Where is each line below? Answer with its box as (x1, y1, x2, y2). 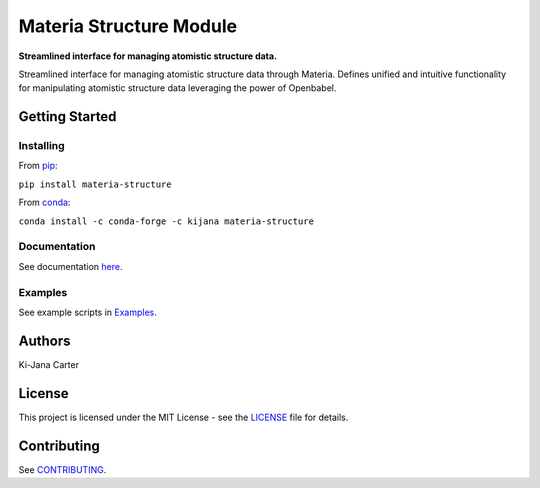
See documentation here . (18, 260, 123, 272)
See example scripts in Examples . (18, 306, 157, 318)
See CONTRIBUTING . (18, 463, 107, 475)
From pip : (18, 160, 59, 172)
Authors (18, 332, 71, 349)
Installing (18, 139, 65, 153)
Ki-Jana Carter (18, 358, 80, 370)
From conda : (18, 196, 71, 209)
